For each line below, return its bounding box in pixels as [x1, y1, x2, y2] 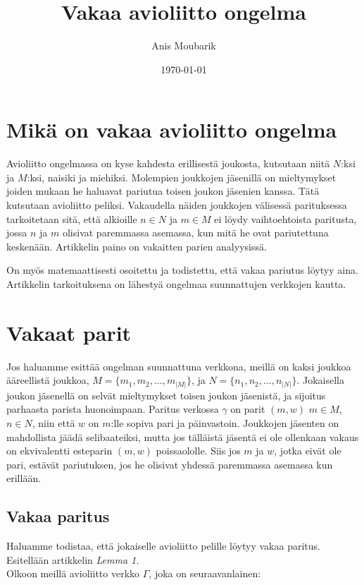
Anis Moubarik [151, 38, 216, 53]
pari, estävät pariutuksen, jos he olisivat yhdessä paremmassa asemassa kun [6, 457, 333, 471]
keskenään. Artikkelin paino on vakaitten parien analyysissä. [6, 239, 267, 253]
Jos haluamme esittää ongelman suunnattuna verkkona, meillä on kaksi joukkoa [6, 358, 351, 373]
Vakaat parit [6, 318, 132, 346]
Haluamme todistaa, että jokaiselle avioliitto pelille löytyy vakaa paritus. [6, 538, 320, 553]
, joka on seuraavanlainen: [149, 566, 261, 581]
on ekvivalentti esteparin [6, 443, 113, 458]
